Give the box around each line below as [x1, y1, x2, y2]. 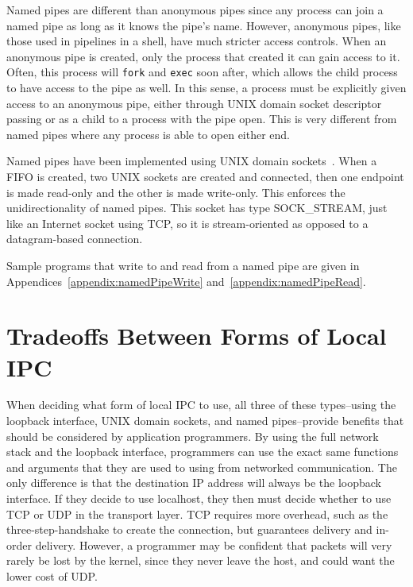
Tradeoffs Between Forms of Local [6, 319, 387, 352]
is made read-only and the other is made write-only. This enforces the [6, 183, 345, 200]
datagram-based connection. [6, 230, 143, 247]
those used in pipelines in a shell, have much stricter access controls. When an [6, 33, 387, 49]
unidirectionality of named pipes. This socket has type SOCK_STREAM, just [6, 199, 388, 216]
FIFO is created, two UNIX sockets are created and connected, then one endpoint [6, 168, 404, 184]
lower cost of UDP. [6, 568, 98, 584]
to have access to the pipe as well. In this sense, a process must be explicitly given [6, 79, 407, 96]
